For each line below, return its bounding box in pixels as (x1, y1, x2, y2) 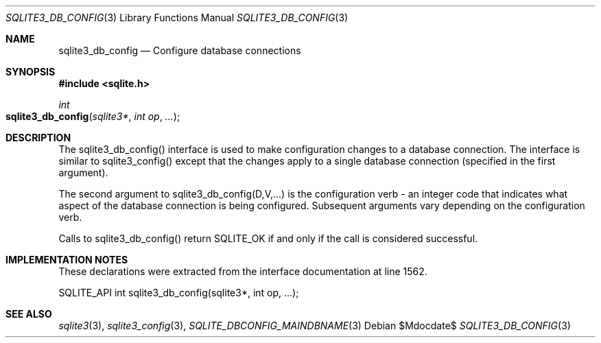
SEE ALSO (5, 308, 52, 320)
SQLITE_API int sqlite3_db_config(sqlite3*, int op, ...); (58, 287, 299, 298)
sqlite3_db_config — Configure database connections (58, 45, 301, 56)
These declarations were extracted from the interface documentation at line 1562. (58, 265, 427, 277)
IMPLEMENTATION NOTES (5, 254, 128, 265)
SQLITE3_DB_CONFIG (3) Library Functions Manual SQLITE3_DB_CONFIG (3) (5, 12, 349, 23)
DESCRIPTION (5, 132, 71, 143)
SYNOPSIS (5, 66, 56, 78)
